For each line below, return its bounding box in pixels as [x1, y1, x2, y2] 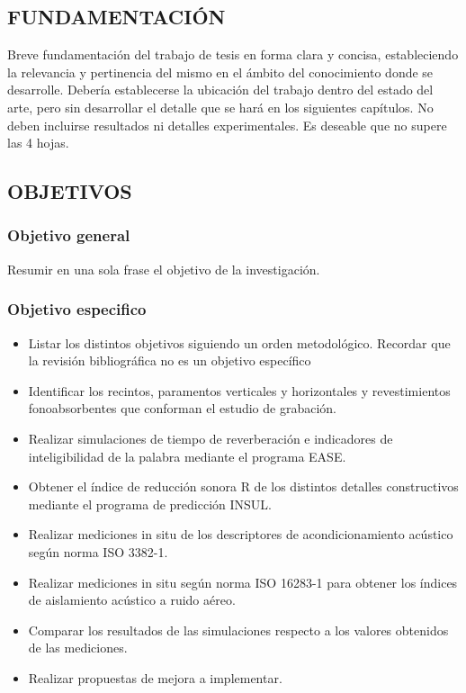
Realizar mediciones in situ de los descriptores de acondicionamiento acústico [28, 525, 453, 544]
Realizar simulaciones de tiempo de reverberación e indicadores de [28, 428, 393, 447]
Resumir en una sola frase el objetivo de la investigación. [7, 259, 320, 278]
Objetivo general [7, 224, 130, 247]
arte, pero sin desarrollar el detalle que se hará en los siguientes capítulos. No [7, 97, 434, 116]
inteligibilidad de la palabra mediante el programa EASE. [28, 446, 346, 465]
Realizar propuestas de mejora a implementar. [28, 668, 282, 687]
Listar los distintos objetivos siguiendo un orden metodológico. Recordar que [28, 333, 451, 352]
